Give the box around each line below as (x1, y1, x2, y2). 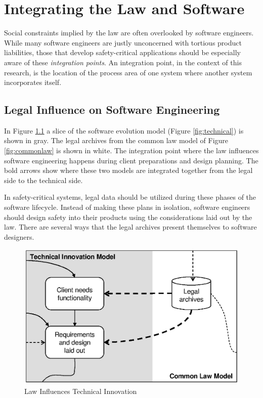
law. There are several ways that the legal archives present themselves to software (4, 222, 257, 232)
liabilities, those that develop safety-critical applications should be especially (4, 47, 241, 58)
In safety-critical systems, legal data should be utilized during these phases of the (4, 192, 256, 202)
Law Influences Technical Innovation (24, 386, 137, 396)
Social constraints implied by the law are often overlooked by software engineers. (4, 27, 254, 38)
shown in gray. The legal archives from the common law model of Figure (4, 135, 229, 146)
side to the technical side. (4, 174, 83, 185)
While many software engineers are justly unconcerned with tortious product (4, 37, 242, 48)
